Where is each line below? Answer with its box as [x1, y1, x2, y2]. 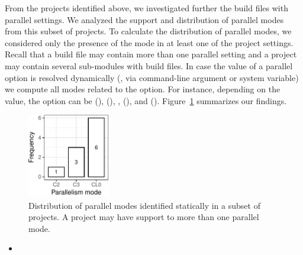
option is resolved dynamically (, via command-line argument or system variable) [5, 71, 299, 83]
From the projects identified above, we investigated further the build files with [5, 2, 288, 14]
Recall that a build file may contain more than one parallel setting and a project [5, 48, 297, 60]
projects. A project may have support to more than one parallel [28, 211, 259, 223]
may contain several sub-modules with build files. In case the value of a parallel [5, 59, 293, 72]
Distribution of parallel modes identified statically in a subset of [28, 199, 260, 211]
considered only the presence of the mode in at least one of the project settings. [5, 36, 294, 49]
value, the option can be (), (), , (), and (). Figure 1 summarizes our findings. [5, 94, 287, 106]
